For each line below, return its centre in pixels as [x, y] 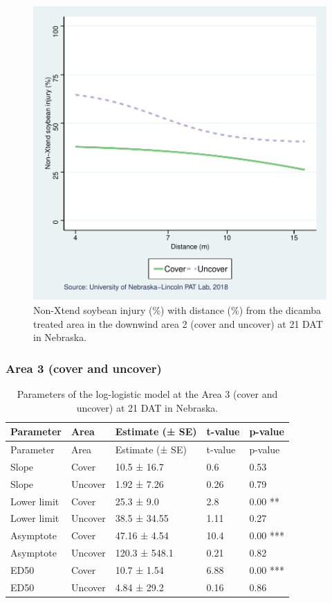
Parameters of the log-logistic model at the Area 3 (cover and [147, 394]
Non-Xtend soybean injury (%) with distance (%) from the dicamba [177, 310]
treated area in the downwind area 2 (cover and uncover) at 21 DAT [178, 323]
